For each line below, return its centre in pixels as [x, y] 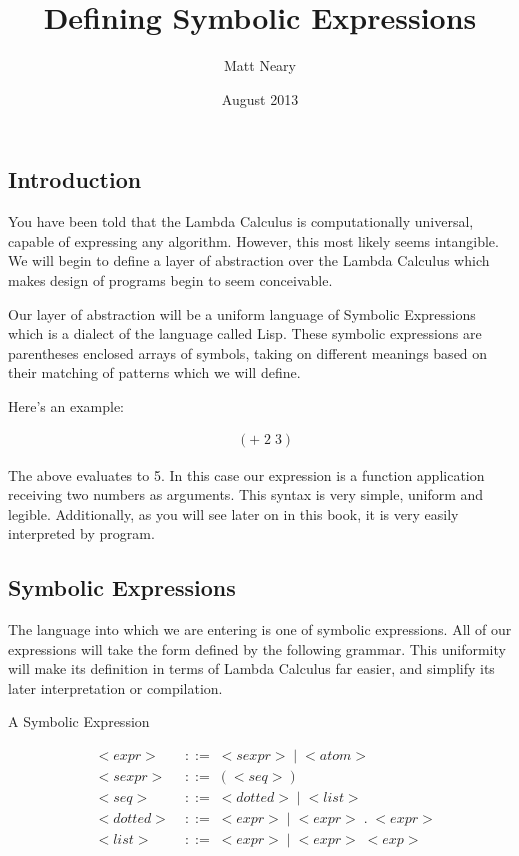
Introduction [75, 179]
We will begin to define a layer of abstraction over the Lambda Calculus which [249, 260]
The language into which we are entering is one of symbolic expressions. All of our [260, 629]
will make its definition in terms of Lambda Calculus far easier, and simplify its [251, 668]
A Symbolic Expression [79, 721]
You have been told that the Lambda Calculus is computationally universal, [241, 221]
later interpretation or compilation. [115, 687]
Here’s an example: [66, 405]
